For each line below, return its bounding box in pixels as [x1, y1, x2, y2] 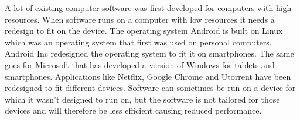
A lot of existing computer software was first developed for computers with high [5, 2, 292, 13]
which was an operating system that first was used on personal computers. [5, 36, 272, 48]
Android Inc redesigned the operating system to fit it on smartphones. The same [5, 47, 294, 59]
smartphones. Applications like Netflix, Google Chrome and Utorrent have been [5, 70, 291, 82]
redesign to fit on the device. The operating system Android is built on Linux [5, 24, 283, 37]
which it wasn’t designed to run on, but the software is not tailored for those [5, 93, 280, 105]
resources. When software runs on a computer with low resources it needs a [5, 13, 275, 25]
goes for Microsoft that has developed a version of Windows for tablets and [5, 58, 275, 70]
